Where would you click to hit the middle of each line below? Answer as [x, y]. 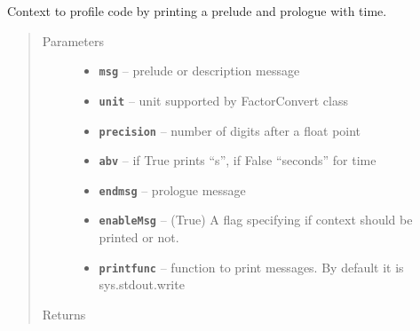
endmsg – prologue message [172, 189]
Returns [64, 314]
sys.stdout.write [142, 284]
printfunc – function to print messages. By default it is [251, 267]
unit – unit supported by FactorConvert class [224, 100]
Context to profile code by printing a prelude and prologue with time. [197, 11]
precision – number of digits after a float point [230, 130]
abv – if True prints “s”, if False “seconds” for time [238, 160]
